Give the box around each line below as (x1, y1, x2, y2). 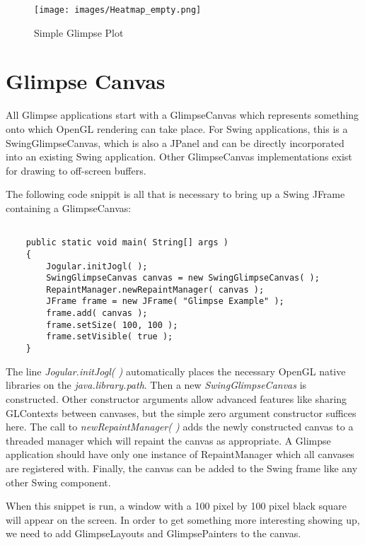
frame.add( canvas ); (46, 308, 148, 319)
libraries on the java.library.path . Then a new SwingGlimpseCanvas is (6, 377, 307, 392)
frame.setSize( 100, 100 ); (46, 320, 178, 330)
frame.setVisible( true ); (46, 332, 173, 342)
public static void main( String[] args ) (25, 238, 228, 248)
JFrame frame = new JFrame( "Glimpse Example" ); (46, 296, 284, 307)
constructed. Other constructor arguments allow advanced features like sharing (6, 391, 347, 406)
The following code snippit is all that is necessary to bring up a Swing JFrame (6, 187, 345, 201)
